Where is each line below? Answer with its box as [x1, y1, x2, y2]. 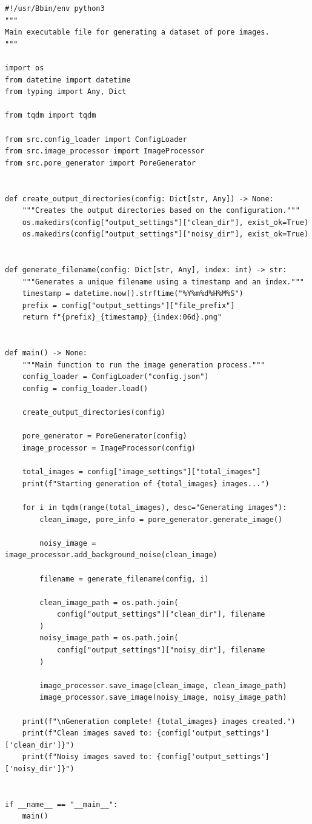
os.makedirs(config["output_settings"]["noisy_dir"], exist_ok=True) [22, 230, 309, 239]
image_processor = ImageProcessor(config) [22, 443, 196, 452]
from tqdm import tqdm [5, 111, 96, 120]
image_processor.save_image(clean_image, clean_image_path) [39, 681, 287, 690]
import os [5, 63, 44, 72]
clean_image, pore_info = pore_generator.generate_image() [39, 515, 283, 524]
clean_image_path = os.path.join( [39, 598, 179, 607]
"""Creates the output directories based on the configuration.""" [22, 206, 300, 215]
